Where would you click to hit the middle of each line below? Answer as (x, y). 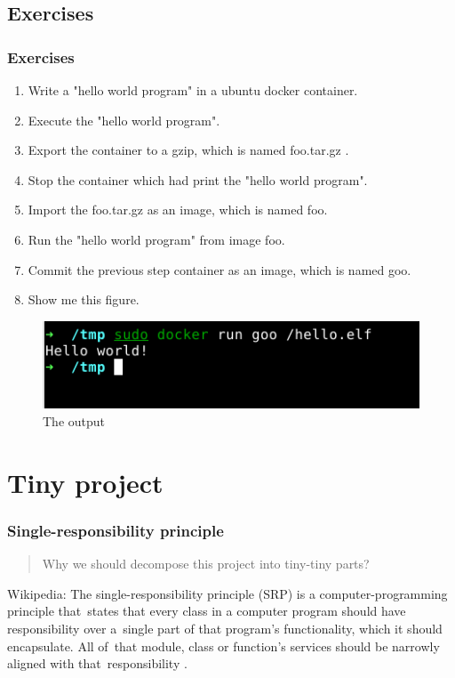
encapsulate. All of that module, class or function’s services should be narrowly (224, 646)
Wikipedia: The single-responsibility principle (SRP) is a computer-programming (227, 593)
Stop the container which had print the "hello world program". (198, 179)
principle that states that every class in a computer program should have (207, 611)
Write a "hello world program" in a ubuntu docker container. (193, 90)
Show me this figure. (84, 299)
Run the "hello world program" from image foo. (156, 239)
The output (74, 421)
